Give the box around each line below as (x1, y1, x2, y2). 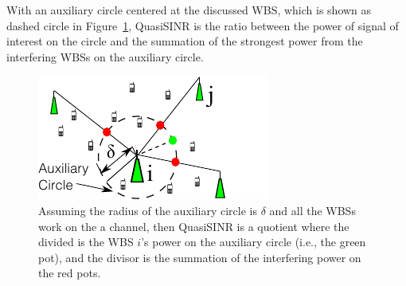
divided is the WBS (38, 233, 134, 250)
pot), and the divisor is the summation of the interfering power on (38, 249, 361, 265)
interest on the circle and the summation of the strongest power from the (6, 33, 363, 49)
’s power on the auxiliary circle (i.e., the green (141, 233, 366, 250)
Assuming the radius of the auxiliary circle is (38, 202, 257, 218)
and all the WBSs (269, 202, 356, 218)
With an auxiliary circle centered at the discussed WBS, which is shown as (6, 2, 372, 18)
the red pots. (38, 264, 101, 281)
